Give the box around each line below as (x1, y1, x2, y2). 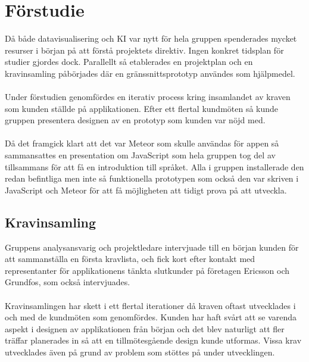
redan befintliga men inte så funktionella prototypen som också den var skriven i (5, 172, 299, 185)
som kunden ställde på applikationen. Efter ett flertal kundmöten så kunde (5, 102, 279, 114)
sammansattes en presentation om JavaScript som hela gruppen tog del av (5, 149, 276, 161)
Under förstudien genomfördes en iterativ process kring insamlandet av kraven (5, 90, 291, 103)
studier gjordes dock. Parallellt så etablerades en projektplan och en (5, 55, 253, 68)
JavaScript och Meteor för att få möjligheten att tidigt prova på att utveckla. (5, 183, 287, 196)
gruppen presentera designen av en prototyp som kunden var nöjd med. (5, 114, 266, 126)
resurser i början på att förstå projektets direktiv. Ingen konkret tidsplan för (5, 43, 284, 56)
